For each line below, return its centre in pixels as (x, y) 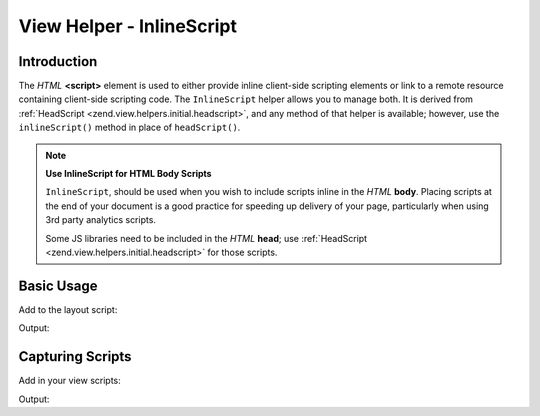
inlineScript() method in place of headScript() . (129, 127)
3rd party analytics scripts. (101, 220)
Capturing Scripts (75, 356)
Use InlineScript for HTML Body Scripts (128, 174)
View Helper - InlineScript (127, 26)
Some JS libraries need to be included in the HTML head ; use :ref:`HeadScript (206, 238)
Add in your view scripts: (70, 381)
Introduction (58, 61)
